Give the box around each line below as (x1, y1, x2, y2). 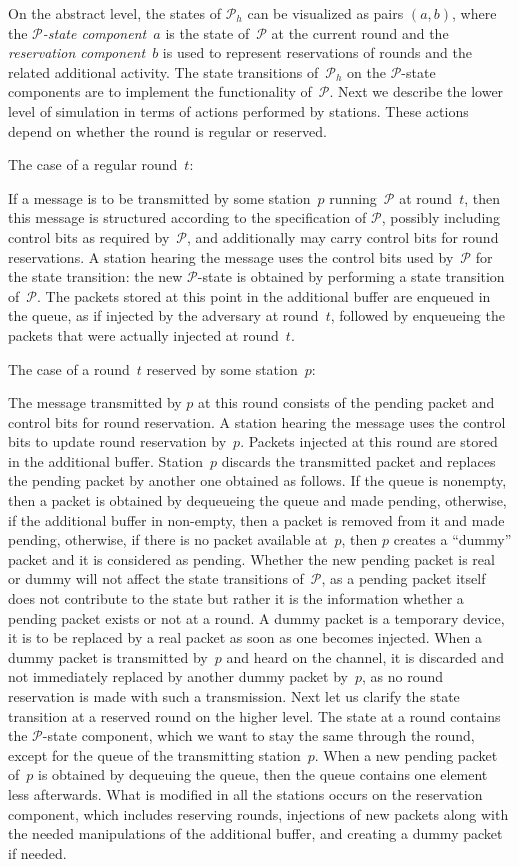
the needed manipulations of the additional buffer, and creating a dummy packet (8, 823, 503, 844)
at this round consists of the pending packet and (198, 392, 495, 413)
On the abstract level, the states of (8, 3, 221, 23)
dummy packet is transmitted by (8, 646, 208, 667)
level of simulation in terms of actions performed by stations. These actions (8, 100, 469, 121)
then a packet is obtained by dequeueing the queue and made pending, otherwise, (8, 490, 507, 511)
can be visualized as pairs (247, 3, 404, 23)
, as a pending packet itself (321, 568, 486, 589)
